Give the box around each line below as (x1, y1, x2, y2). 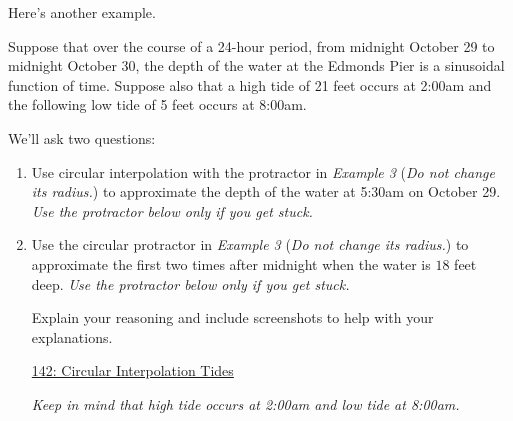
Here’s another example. (8, 2, 156, 22)
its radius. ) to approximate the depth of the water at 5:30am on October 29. (31, 181, 501, 202)
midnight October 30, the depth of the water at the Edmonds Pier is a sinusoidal (8, 55, 505, 76)
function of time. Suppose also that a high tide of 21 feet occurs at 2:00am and (8, 74, 492, 95)
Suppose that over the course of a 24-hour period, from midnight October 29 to (8, 35, 495, 56)
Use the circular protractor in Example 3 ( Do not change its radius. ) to (31, 234, 469, 255)
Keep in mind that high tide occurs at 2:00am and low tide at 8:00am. (31, 393, 460, 414)
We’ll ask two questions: (8, 127, 156, 148)
